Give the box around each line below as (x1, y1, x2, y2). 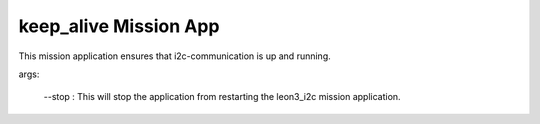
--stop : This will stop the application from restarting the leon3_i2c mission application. (43, 91, 401, 103)
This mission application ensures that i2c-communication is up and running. (18, 50, 332, 62)
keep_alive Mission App (18, 15, 220, 37)
